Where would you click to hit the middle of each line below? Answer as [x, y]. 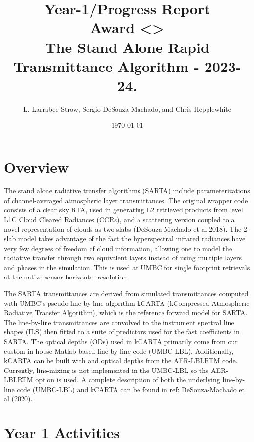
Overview [36, 167]
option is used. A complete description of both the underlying [128, 380]
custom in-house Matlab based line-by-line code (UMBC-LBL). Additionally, [119, 351]
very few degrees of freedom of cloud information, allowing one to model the [118, 248]
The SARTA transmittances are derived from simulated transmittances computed [126, 293]
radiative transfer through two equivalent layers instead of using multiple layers [123, 258]
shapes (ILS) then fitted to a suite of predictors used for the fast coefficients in [122, 332]
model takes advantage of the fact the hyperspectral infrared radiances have [132, 238]
